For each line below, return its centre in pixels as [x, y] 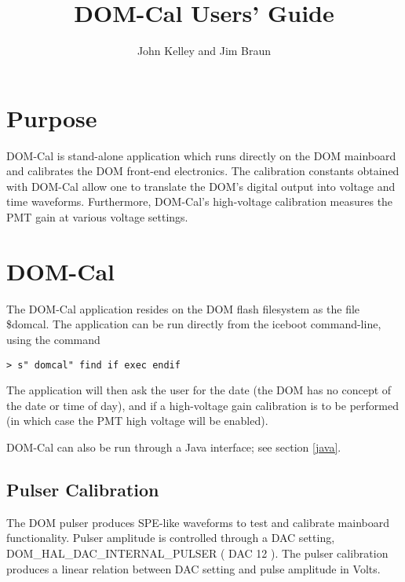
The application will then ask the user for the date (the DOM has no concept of [199, 390]
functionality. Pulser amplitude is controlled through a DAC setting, [171, 538]
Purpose [52, 117]
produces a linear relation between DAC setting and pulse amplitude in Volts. [193, 568]
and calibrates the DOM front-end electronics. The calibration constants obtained [203, 171]
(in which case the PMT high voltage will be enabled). [137, 421]
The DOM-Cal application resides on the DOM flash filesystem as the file [183, 308]
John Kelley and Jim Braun [204, 51]
